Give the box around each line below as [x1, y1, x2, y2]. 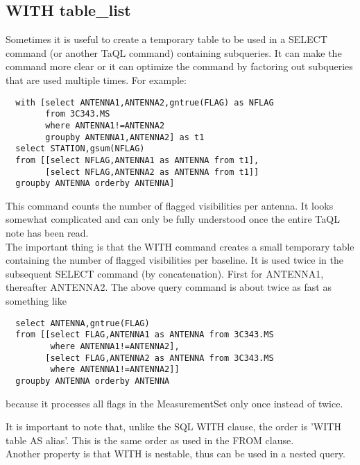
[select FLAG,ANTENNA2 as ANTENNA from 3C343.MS [45, 353, 274, 363]
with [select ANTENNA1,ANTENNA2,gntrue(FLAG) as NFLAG [15, 97, 274, 108]
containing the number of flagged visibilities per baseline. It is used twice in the [6, 253, 343, 267]
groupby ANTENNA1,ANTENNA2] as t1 [45, 132, 205, 142]
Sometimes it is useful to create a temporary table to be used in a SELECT [6, 32, 327, 46]
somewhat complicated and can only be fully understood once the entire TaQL [6, 212, 340, 226]
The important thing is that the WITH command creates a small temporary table [6, 239, 354, 253]
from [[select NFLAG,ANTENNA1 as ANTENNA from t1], [15, 155, 259, 165]
